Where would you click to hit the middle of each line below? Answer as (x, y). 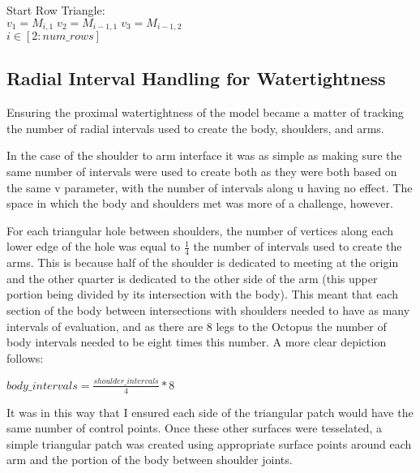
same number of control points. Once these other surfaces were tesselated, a (195, 428)
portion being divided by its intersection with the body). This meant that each (202, 294)
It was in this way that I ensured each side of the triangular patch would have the (210, 412)
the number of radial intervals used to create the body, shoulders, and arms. (195, 128)
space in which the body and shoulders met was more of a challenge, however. (200, 203)
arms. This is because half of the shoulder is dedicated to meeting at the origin (203, 262)
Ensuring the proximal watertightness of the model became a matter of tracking (205, 112)
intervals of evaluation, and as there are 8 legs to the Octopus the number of (197, 326)
